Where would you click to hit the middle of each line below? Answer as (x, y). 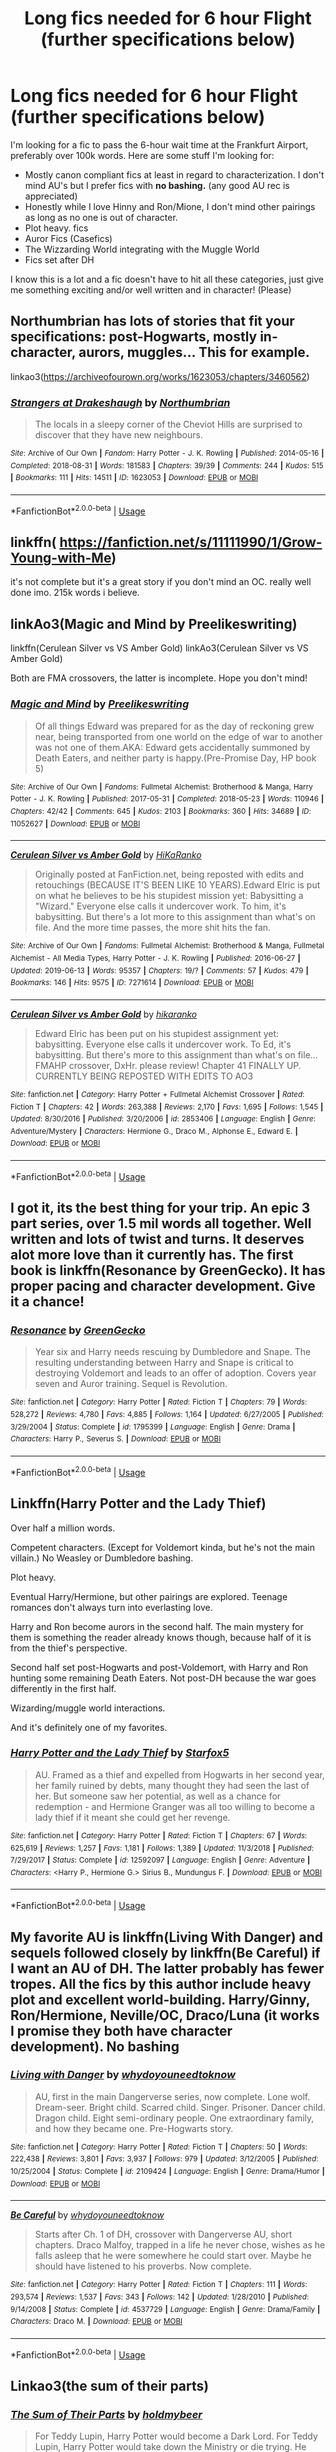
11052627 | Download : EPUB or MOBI (75, 823)
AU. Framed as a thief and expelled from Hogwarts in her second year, (179, 1774)
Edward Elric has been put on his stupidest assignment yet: (157, 1033)
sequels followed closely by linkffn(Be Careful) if (165, 1952)
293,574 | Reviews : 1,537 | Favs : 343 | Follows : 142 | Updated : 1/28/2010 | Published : (160, 2297)
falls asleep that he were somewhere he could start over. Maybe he (173, 2256)
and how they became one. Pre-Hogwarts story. (134, 2128)
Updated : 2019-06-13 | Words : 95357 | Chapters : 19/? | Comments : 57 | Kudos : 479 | (159, 970)
